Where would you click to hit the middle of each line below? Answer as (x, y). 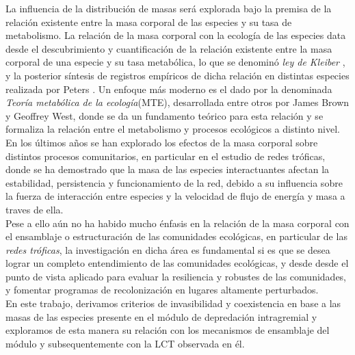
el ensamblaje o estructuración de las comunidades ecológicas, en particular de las (176, 236)
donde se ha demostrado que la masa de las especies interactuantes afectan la (168, 169)
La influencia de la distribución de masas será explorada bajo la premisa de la (169, 8)
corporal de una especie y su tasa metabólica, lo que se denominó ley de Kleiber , (175, 62)
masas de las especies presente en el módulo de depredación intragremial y (161, 316)
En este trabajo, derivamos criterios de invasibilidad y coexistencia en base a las (173, 303)
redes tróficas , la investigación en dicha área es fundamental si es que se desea (168, 249)
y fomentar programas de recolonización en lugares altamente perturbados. (162, 290)
